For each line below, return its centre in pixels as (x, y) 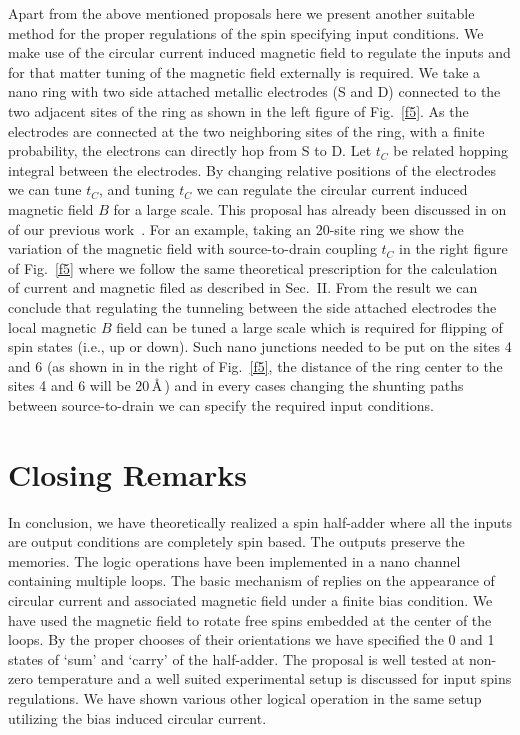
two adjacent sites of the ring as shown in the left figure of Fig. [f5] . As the (238, 110)
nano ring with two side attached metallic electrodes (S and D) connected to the (254, 91)
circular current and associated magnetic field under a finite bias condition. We (250, 599)
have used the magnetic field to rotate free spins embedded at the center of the (250, 619)
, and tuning (137, 189)
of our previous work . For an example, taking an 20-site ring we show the (236, 228)
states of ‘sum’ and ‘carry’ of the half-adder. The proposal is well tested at (236, 658)
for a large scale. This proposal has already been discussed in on (310, 208)
